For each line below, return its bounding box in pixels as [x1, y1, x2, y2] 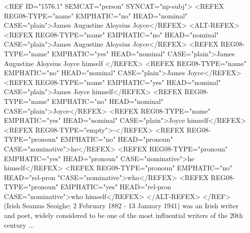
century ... [4, 219, 35, 230]
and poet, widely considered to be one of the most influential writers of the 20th [4, 210, 243, 220]
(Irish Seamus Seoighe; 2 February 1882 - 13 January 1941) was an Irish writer [4, 200, 239, 211]
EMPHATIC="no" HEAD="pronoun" [60, 134, 173, 144]
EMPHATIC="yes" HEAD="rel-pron [60, 182, 171, 192]
